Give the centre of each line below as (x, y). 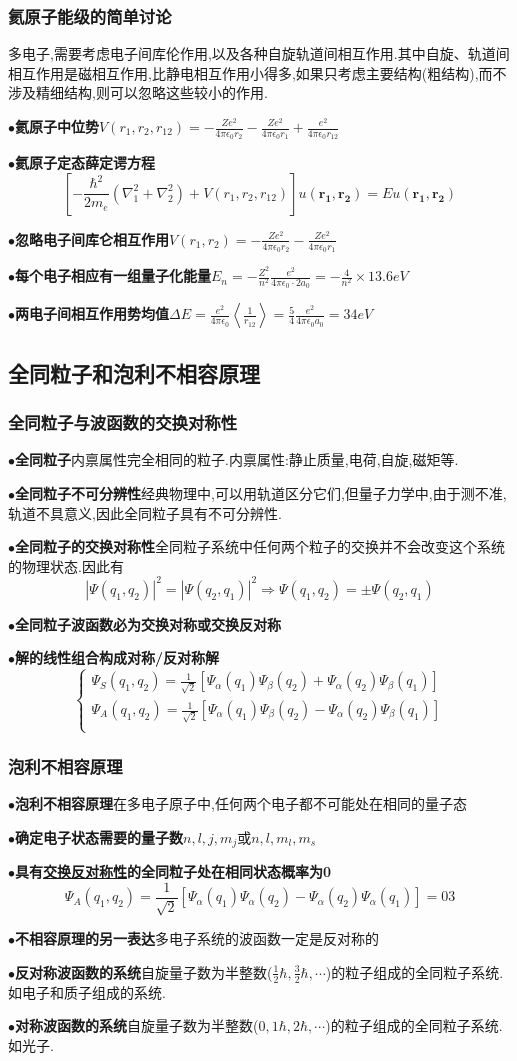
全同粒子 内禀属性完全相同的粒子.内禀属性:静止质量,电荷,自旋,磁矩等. (237, 459)
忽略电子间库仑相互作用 (92, 238)
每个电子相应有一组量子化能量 (113, 275)
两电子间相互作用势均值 (92, 313)
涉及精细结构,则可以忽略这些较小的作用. (138, 92)
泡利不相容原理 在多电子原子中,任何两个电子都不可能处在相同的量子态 (241, 803)
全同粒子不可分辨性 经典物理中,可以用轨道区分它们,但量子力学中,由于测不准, (261, 492)
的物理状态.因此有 (66, 565)
